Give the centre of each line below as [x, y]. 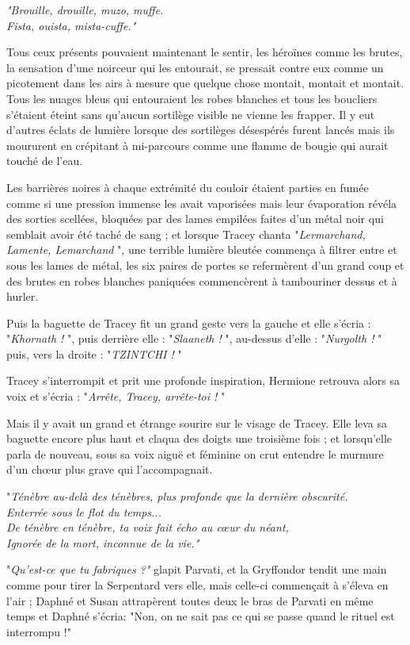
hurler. [23, 296]
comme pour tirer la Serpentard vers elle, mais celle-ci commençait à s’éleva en [197, 585]
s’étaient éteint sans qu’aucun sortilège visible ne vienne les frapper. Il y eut [191, 114]
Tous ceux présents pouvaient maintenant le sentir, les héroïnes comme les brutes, [205, 52]
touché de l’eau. [45, 161]
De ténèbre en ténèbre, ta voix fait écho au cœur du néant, [148, 527]
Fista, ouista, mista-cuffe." [71, 25]
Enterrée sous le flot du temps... [84, 511]
